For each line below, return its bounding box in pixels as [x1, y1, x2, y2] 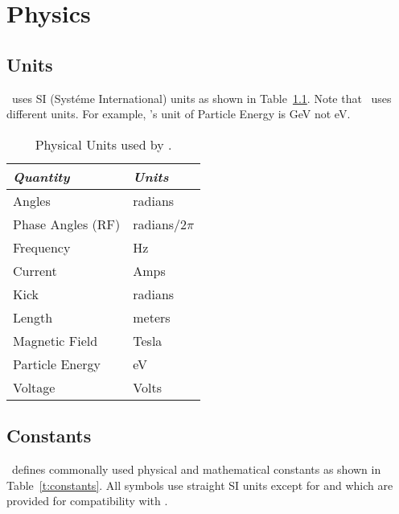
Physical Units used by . [35, 134, 172, 154]
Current [13, 261, 57, 280]
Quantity [13, 167, 70, 186]
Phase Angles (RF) [13, 214, 121, 233]
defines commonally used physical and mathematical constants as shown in [11, 460, 381, 477]
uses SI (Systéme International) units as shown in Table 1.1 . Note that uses [11, 89, 392, 106]
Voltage [13, 377, 56, 397]
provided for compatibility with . [6, 492, 168, 509]
